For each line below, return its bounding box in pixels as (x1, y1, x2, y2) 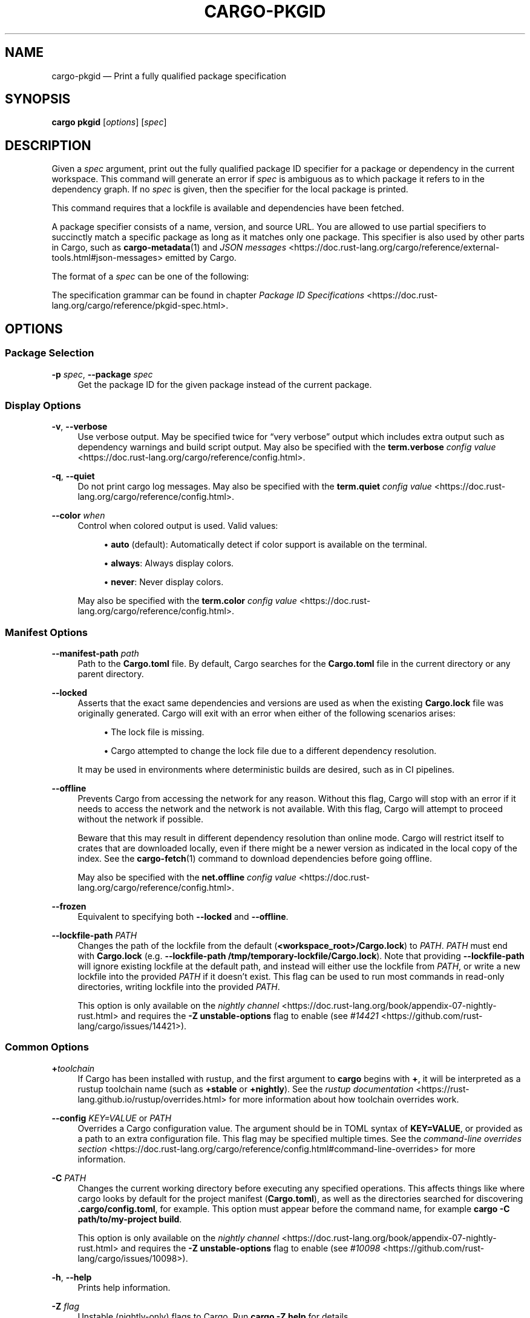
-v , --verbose (51, 421, 108, 432)
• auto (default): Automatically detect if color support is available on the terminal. (103, 539, 427, 550)
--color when (51, 510, 105, 521)
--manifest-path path (51, 648, 139, 658)
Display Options (5, 399, 81, 411)
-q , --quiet (51, 471, 95, 482)
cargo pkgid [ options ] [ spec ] (51, 117, 167, 128)
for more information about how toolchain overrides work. (229, 1093, 459, 1104)
